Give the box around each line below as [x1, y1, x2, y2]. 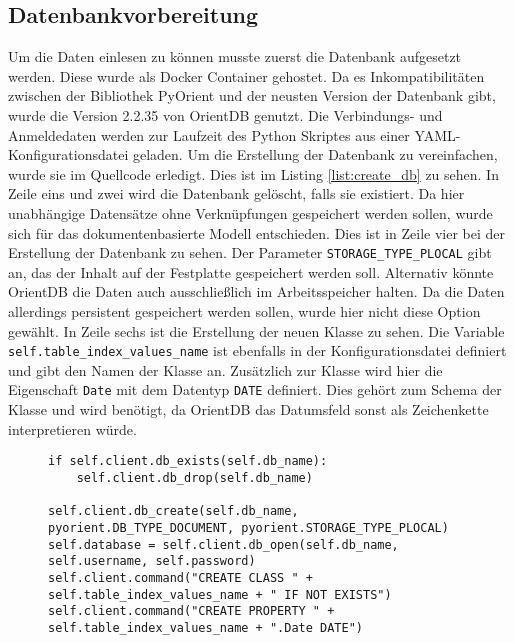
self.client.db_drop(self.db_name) [76, 470, 313, 485]
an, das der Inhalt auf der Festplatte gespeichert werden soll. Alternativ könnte [8, 261, 494, 282]
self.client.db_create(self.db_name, [48, 504, 299, 519]
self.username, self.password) [48, 554, 256, 569]
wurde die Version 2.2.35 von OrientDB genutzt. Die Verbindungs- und [8, 104, 443, 125]
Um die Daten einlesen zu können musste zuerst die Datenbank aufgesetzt [8, 46, 462, 67]
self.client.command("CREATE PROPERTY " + [48, 604, 335, 619]
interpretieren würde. [8, 418, 137, 439]
